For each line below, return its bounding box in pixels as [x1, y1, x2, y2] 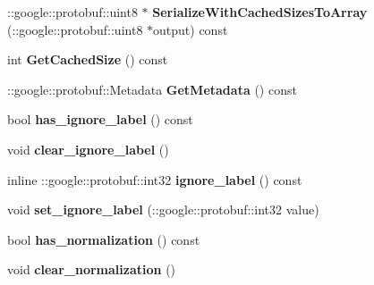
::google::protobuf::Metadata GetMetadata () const [7, 80, 297, 98]
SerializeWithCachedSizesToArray [152, 3, 368, 21]
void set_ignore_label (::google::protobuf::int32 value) [7, 200, 319, 219]
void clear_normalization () [7, 260, 176, 279]
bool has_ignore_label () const [7, 110, 193, 129]
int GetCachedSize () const [7, 50, 168, 69]
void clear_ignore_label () [7, 139, 169, 158]
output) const [153, 20, 228, 38]
